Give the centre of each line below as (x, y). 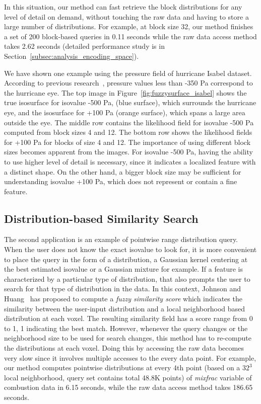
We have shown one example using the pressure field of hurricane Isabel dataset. (128, 73)
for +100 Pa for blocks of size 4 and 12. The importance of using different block (127, 142)
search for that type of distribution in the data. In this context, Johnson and (123, 289)
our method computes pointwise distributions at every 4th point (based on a (122, 368)
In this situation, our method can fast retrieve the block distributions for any (123, 7)
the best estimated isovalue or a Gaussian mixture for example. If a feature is (123, 269)
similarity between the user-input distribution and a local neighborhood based (125, 308)
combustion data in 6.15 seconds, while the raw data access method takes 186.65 (128, 387)
